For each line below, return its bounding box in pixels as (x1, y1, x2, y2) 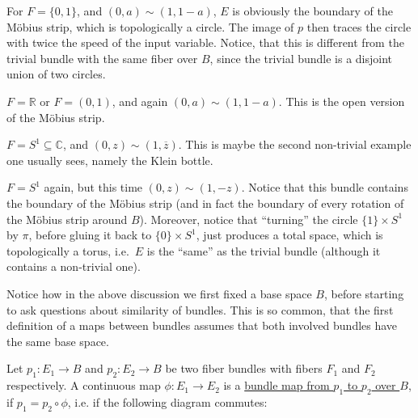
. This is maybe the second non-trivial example (178, 136, 412, 153)
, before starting (323, 285, 404, 302)
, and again (112, 92, 168, 109)
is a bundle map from (223, 377, 330, 394)
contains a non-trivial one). (6, 258, 141, 275)
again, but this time (44, 179, 143, 196)
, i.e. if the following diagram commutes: (67, 393, 268, 410)
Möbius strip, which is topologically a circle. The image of (6, 18, 294, 35)
